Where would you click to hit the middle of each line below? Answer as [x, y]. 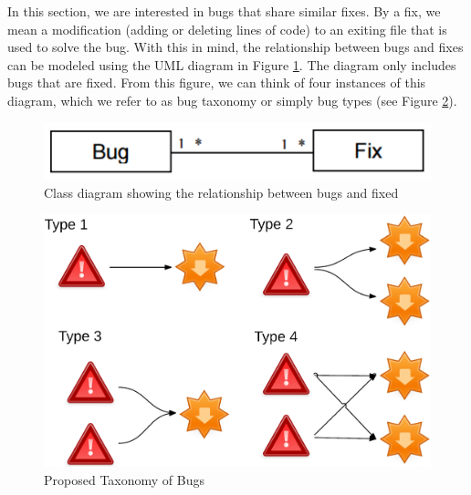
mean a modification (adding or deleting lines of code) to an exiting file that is [227, 29]
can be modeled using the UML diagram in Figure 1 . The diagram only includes [232, 64]
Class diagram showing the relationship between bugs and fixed [221, 192]
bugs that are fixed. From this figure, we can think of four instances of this [217, 82]
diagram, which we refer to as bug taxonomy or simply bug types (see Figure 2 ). [232, 100]
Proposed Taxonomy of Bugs [124, 479]
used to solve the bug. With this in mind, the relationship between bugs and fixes [235, 47]
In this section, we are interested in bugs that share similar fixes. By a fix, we [224, 11]
